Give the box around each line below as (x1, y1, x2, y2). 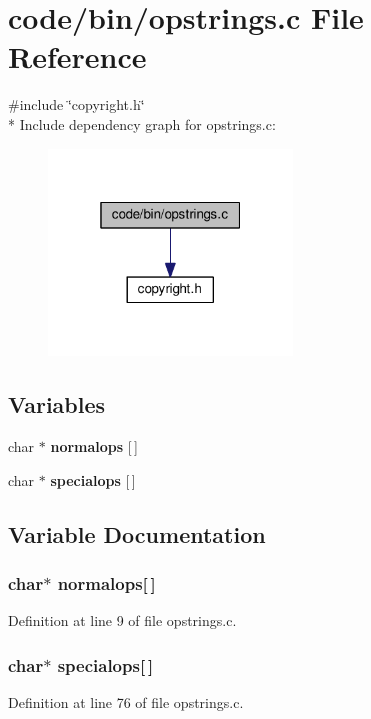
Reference (8, 36, 147, 77)
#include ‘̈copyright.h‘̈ (8, 94, 145, 115)
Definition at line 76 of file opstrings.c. (8, 691, 244, 712)
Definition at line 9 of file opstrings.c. (8, 610, 237, 631)
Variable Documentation (8, 518, 266, 549)
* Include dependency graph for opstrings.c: (8, 113, 276, 134)
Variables (8, 389, 106, 420)
